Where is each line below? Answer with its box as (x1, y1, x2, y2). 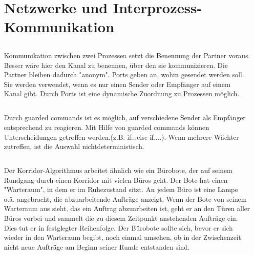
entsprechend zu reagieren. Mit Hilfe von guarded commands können (4, 122, 209, 132)
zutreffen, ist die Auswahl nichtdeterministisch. (4, 141, 144, 151)
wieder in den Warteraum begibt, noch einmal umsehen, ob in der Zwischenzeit (4, 232, 241, 242)
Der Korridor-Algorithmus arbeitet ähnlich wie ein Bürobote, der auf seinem (4, 165, 233, 175)
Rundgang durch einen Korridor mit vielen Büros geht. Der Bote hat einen (4, 174, 228, 185)
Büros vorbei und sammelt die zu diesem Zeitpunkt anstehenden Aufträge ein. (4, 213, 238, 223)
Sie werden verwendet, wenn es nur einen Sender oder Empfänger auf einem (4, 79, 231, 89)
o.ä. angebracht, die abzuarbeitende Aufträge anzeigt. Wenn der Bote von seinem (4, 193, 247, 204)
